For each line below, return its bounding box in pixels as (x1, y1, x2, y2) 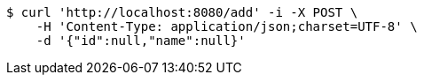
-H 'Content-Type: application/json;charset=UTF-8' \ (35, 19, 418, 34)
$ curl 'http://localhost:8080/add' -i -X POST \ (6, 5, 358, 19)
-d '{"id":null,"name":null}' (35, 34, 246, 48)
